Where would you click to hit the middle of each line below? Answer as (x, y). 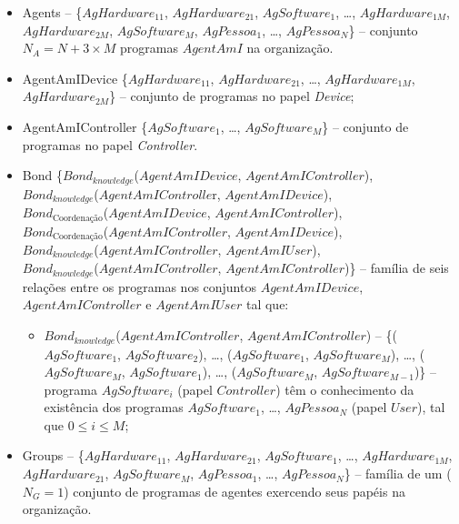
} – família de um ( (398, 474)
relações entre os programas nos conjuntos (139, 286)
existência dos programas (114, 407)
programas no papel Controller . (110, 144)
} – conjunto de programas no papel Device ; (232, 96)
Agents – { (52, 12)
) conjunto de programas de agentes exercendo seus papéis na (234, 491)
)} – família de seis (396, 268)
